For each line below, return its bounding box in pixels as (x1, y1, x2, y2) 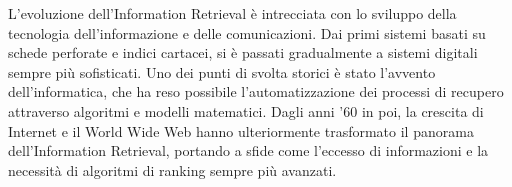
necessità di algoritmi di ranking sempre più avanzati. (8, 159, 337, 180)
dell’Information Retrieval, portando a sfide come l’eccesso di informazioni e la (8, 140, 489, 161)
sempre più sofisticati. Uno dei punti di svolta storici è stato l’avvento (8, 61, 436, 82)
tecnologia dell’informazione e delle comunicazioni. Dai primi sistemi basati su (8, 22, 486, 43)
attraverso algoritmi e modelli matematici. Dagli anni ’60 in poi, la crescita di (8, 100, 484, 121)
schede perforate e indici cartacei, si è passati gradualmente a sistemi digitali (8, 42, 478, 63)
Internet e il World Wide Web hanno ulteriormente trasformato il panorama (8, 120, 474, 141)
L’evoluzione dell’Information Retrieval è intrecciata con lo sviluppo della (8, 3, 457, 23)
